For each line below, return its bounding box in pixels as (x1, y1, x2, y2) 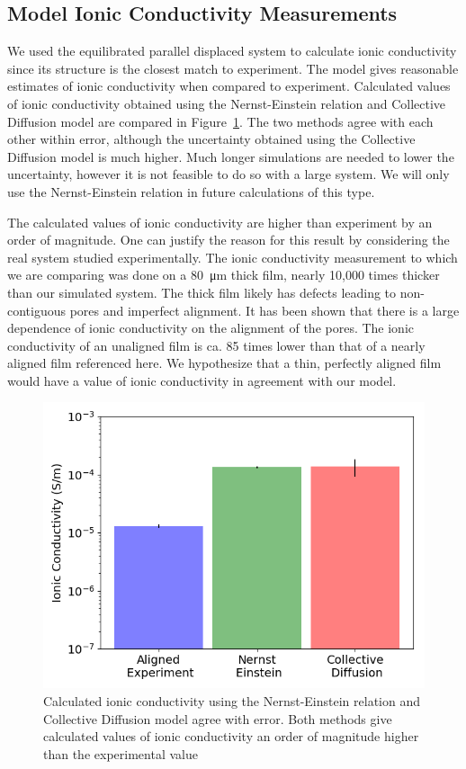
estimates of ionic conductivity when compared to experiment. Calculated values (7, 76, 451, 95)
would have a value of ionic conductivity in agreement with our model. (7, 371, 397, 389)
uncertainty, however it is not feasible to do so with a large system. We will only (7, 165, 450, 183)
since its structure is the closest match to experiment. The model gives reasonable (7, 58, 459, 77)
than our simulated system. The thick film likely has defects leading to (7, 282, 397, 301)
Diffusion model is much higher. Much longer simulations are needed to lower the (7, 147, 454, 165)
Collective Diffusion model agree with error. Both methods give (43, 709, 392, 728)
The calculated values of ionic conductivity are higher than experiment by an (7, 212, 433, 231)
